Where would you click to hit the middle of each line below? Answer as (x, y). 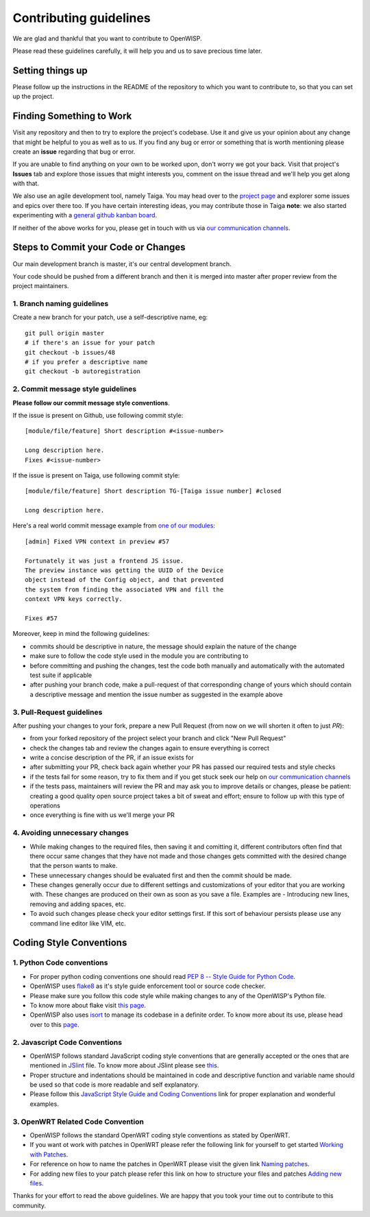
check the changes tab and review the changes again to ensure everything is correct (150, 748)
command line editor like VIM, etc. (78, 923)
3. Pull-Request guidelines (58, 712)
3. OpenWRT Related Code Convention (78, 1122)
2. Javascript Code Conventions (67, 1042)
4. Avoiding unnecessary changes (71, 833)
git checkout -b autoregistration (83, 371)
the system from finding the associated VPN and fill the (124, 589)
